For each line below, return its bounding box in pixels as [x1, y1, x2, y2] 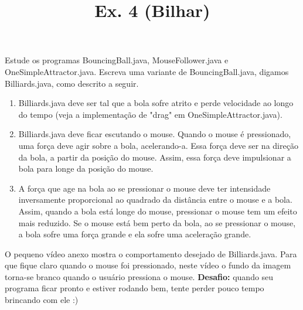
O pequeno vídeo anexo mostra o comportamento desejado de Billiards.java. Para [5, 247, 297, 260]
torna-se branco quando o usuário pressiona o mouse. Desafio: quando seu [5, 270, 274, 282]
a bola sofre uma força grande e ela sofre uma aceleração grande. [18, 228, 251, 240]
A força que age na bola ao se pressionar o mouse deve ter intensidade [18, 182, 271, 194]
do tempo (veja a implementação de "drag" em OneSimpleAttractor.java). [18, 108, 282, 120]
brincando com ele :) [5, 294, 79, 306]
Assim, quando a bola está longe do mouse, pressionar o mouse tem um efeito [18, 205, 297, 217]
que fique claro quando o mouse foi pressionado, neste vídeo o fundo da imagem [5, 259, 291, 271]
